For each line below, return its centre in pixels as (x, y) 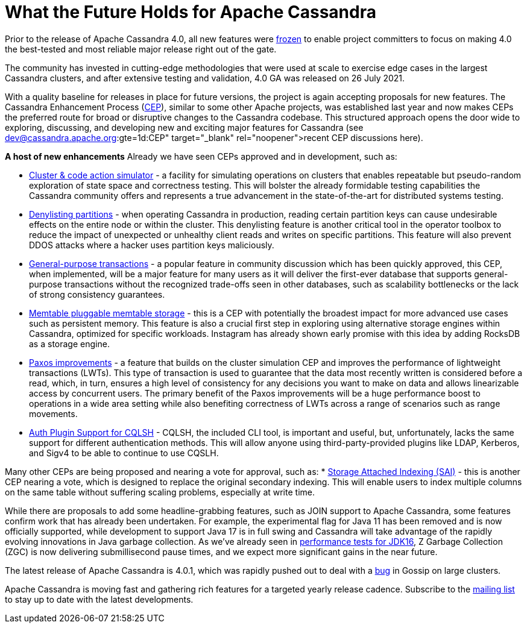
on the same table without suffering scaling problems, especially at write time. (160, 492)
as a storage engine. (69, 344)
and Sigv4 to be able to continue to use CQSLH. (124, 453)
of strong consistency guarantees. (97, 294)
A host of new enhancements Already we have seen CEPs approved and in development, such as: (201, 156)
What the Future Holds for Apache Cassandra (191, 12)
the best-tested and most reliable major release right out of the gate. (141, 49)
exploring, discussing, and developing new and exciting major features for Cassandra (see (184, 127)
